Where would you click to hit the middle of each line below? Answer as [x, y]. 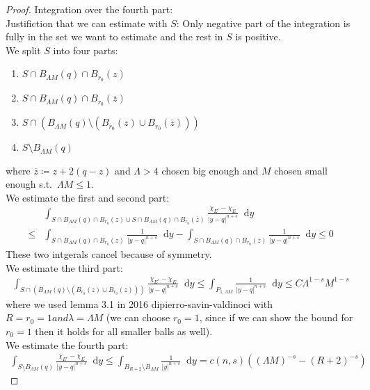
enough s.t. [29, 184]
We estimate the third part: [64, 267]
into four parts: [86, 50]
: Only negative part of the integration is [263, 23]
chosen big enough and [210, 170]
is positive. [258, 36]
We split [23, 50]
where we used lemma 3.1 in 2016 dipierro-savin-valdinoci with [139, 303]
